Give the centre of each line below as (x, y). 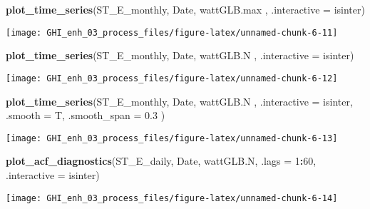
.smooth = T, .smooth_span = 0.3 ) (86, 115)
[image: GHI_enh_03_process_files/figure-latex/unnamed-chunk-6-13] (172, 138)
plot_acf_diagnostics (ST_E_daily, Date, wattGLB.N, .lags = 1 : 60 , (161, 161)
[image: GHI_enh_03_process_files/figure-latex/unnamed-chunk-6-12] (172, 78)
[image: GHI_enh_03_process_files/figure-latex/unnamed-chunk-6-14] (172, 198)
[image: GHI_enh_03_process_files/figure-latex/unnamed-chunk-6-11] (172, 32)
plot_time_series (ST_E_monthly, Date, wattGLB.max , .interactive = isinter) (185, 9)
